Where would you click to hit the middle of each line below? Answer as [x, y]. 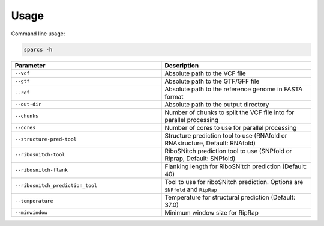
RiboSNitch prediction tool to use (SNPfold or [228, 151]
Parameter [30, 65]
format [174, 96]
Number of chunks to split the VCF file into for [229, 112]
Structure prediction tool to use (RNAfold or [226, 135]
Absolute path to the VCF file [205, 73]
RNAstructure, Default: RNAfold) [210, 143]
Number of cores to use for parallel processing [231, 127]
